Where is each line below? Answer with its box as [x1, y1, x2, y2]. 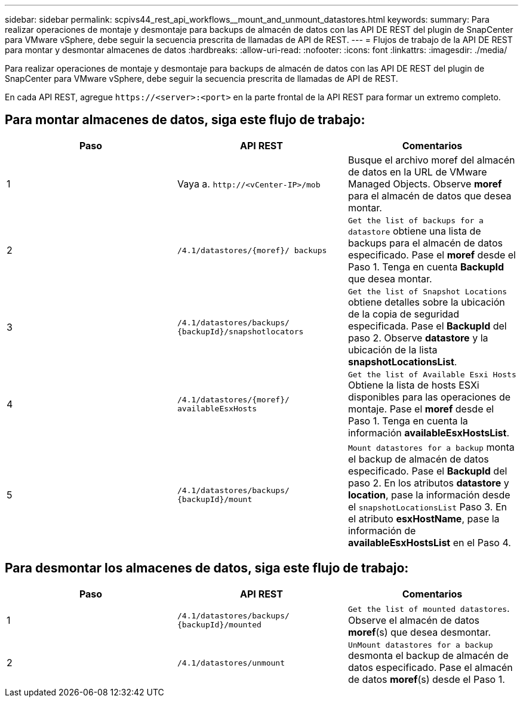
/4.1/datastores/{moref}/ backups [177, 245, 327, 255]
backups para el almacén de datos [347, 236, 503, 249]
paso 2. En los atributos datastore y [347, 476, 509, 489]
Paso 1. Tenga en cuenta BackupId [347, 260, 504, 273]
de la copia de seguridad [347, 307, 460, 320]
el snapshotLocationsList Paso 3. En [347, 500, 507, 513]
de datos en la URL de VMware [347, 165, 487, 178]
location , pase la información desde [347, 488, 510, 501]
